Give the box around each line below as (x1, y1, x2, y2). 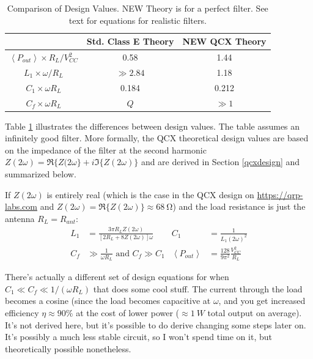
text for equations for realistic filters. (68, 13, 207, 26)
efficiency (5, 306, 39, 319)
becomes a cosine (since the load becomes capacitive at (5, 294, 211, 307)
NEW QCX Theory (182, 35, 267, 48)
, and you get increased (218, 294, 306, 307)
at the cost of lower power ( (76, 306, 180, 319)
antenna (5, 212, 35, 224)
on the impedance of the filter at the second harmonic (5, 143, 207, 156)
